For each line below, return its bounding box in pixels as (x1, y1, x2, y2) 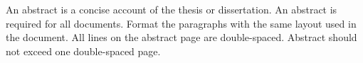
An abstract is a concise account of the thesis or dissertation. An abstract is (6, 2, 337, 16)
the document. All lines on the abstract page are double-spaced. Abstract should (6, 30, 357, 45)
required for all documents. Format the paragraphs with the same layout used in (6, 16, 357, 30)
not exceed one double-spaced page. (6, 43, 161, 58)
